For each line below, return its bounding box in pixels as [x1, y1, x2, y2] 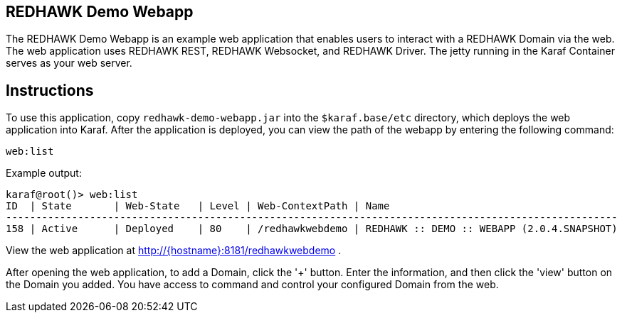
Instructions [6, 81, 94, 99]
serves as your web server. [6, 57, 132, 70]
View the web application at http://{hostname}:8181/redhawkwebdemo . [6, 244, 342, 257]
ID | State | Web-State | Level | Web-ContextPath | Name [6, 200, 390, 212]
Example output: [6, 167, 82, 180]
